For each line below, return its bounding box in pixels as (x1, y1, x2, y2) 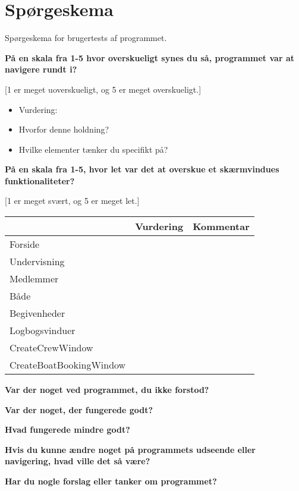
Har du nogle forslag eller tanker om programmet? (5, 475, 217, 487)
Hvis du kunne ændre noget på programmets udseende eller (5, 443, 256, 455)
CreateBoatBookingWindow (10, 358, 126, 372)
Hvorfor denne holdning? (18, 123, 109, 136)
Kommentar (193, 219, 250, 234)
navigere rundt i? (5, 63, 77, 75)
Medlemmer (10, 272, 59, 286)
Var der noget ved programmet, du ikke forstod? (5, 383, 209, 396)
